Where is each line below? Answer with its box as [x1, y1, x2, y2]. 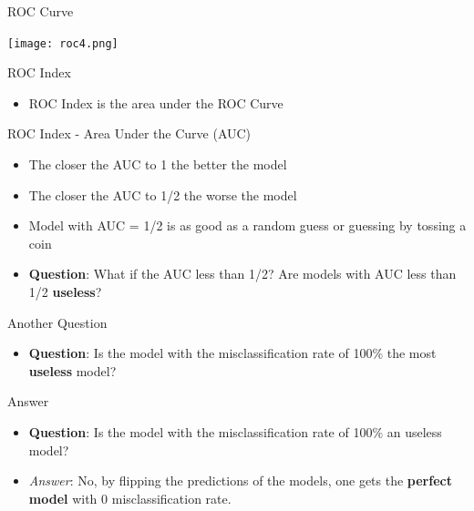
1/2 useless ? [28, 282, 102, 301]
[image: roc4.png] [7, 36, 118, 50]
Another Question [7, 312, 108, 332]
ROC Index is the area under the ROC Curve [28, 93, 283, 112]
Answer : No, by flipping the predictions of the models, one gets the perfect [28, 471, 452, 490]
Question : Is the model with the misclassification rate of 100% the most [28, 343, 437, 363]
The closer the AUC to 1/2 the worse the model [28, 185, 297, 204]
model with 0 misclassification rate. [28, 488, 232, 507]
